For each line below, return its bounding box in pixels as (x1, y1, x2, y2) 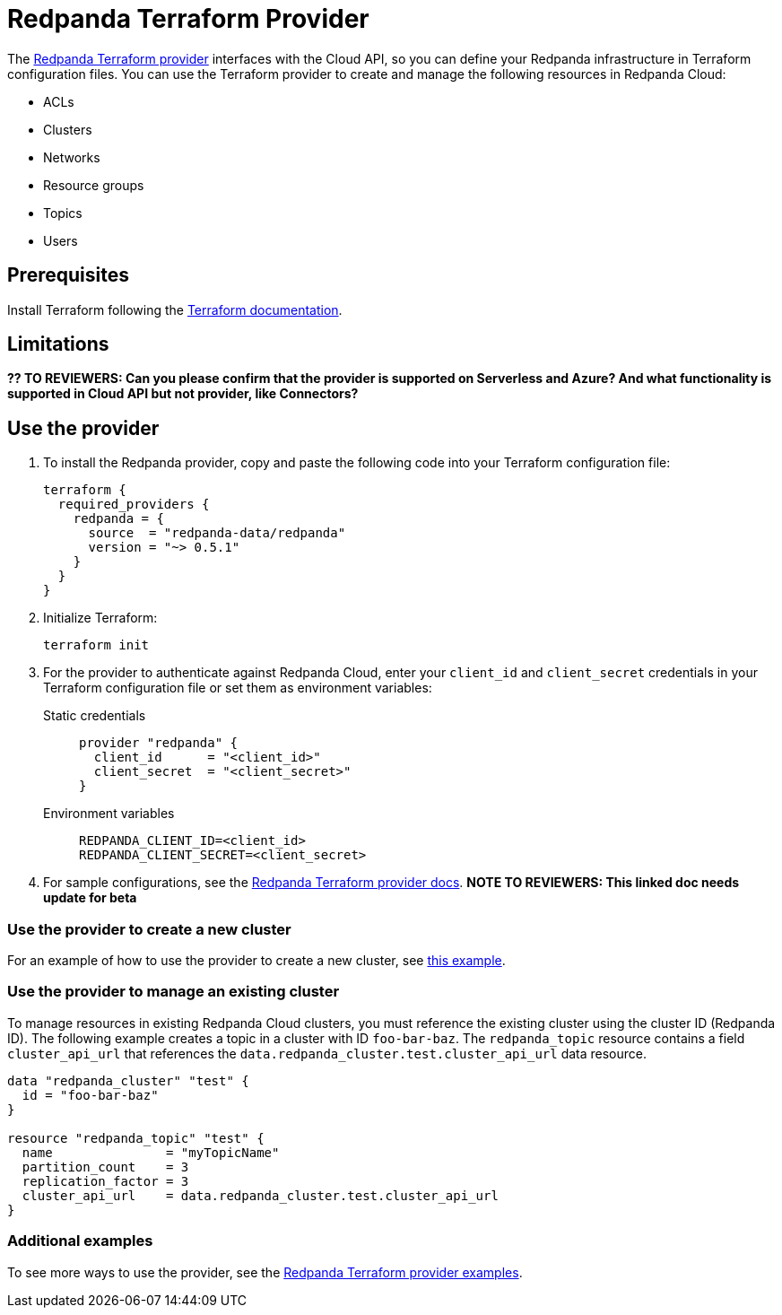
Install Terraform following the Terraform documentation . (7, 301, 343, 318)
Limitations (7, 333, 109, 356)
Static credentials (43, 708, 146, 724)
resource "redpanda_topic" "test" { (7, 1130, 265, 1145)
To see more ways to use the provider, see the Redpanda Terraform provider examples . (7, 1264, 523, 1280)
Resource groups (43, 177, 144, 193)
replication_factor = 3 (22, 1173, 189, 1189)
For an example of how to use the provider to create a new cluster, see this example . (7, 953, 506, 969)
